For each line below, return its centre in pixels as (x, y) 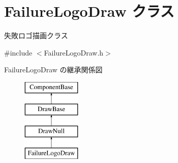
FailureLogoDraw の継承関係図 (53, 70)
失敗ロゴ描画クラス (36, 35)
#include (18, 52)
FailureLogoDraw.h (74, 52)
